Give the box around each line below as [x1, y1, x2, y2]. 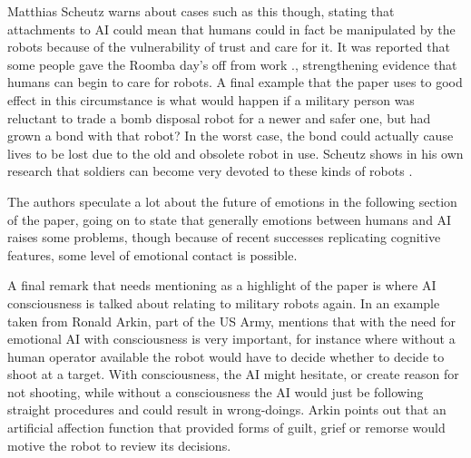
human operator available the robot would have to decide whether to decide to [7, 346, 445, 365]
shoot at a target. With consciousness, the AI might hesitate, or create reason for [7, 365, 459, 384]
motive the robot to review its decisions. [7, 435, 231, 454]
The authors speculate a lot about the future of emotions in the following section [7, 191, 457, 210]
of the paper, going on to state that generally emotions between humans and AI [7, 210, 452, 229]
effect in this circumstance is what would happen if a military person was [7, 90, 415, 109]
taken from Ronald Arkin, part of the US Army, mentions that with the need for [7, 311, 456, 330]
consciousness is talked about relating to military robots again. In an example [7, 293, 440, 312]
